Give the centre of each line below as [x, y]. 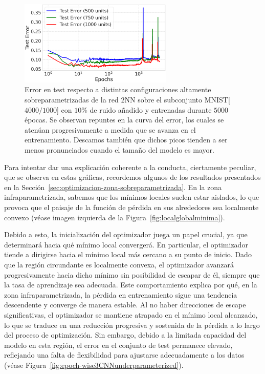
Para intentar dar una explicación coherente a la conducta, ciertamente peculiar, [130, 167]
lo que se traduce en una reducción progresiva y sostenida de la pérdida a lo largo [132, 325]
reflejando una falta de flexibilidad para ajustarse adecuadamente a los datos [124, 355]
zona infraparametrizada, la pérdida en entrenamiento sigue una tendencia [121, 294]
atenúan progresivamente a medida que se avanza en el [110, 129]
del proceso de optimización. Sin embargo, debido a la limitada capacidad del [125, 335]
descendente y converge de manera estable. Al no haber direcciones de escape [125, 305]
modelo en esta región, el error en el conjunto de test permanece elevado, [118, 345]
